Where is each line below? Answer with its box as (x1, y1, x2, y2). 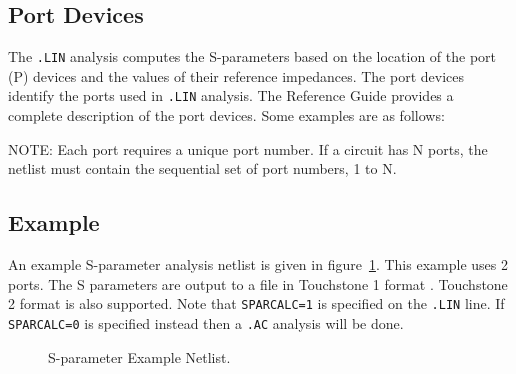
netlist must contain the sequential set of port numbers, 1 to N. (8, 158, 397, 179)
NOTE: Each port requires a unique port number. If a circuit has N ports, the (8, 138, 488, 159)
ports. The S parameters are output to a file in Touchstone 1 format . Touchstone (8, 273, 508, 294)
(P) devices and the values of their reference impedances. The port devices (8, 65, 465, 86)
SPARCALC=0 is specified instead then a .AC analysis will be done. (8, 312, 404, 333)
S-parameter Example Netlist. (48, 346, 231, 367)
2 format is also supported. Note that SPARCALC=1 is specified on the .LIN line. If (8, 293, 505, 314)
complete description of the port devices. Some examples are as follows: (8, 105, 445, 126)
